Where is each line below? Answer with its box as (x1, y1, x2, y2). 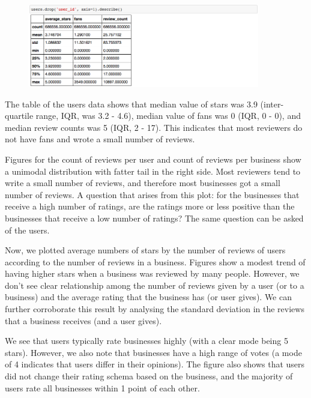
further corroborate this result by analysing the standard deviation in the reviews (5, 303, 304, 315)
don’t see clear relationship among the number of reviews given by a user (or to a (5, 279, 304, 291)
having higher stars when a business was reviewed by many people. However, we (5, 267, 300, 280)
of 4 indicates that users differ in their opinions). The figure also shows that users (5, 358, 305, 370)
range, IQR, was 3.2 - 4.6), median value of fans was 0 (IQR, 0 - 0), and (35, 109, 301, 122)
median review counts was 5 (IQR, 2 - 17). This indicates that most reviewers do (5, 121, 303, 133)
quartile (5, 109, 34, 122)
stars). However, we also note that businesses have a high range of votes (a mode (5, 346, 302, 358)
